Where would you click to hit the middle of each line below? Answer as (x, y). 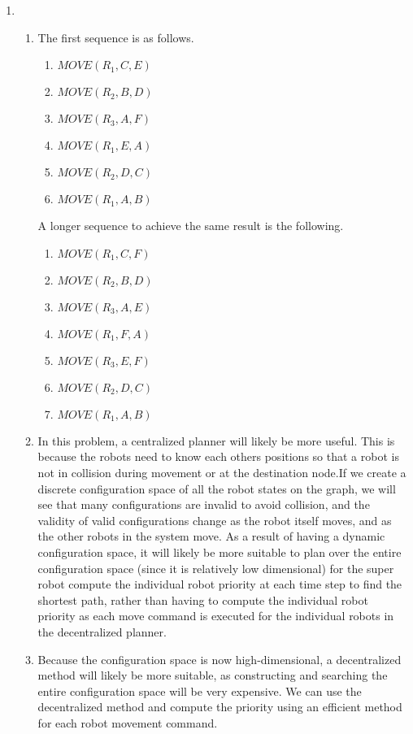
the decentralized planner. (102, 631)
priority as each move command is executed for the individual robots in (216, 616)
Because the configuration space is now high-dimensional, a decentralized (220, 659)
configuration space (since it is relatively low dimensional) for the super (216, 568)
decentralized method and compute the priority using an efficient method (220, 707)
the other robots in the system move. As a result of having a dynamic (211, 536)
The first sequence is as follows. (116, 37)
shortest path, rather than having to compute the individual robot (203, 599)
